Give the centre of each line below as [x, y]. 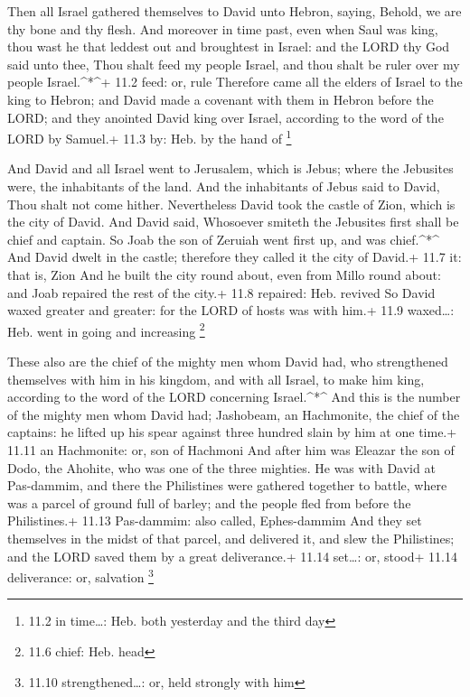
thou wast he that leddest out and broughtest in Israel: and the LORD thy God [229, 46]
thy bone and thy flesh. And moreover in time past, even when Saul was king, [223, 28]
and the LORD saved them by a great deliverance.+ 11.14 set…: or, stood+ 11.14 [232, 556]
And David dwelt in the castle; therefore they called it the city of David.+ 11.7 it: [235, 257]
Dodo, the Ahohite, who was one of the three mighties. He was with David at [221, 467]
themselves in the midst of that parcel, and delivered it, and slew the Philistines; [231, 538]
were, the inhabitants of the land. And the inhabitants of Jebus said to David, [224, 186]
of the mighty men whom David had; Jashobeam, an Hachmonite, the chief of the [234, 414]
